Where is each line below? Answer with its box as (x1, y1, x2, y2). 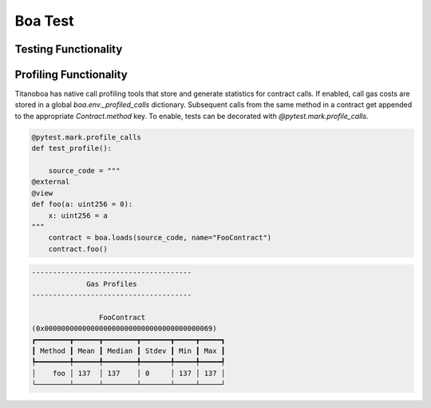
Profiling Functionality (14, 68, 128, 81)
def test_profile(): (31, 144, 112, 153)
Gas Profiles (86, 279, 137, 288)
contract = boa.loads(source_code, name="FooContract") (48, 233, 272, 243)
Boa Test (14, 12, 74, 30)
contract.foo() (48, 244, 108, 253)
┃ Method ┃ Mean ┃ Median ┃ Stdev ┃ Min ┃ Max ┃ (31, 347, 226, 355)
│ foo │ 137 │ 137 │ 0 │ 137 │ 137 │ (31, 368, 226, 378)
